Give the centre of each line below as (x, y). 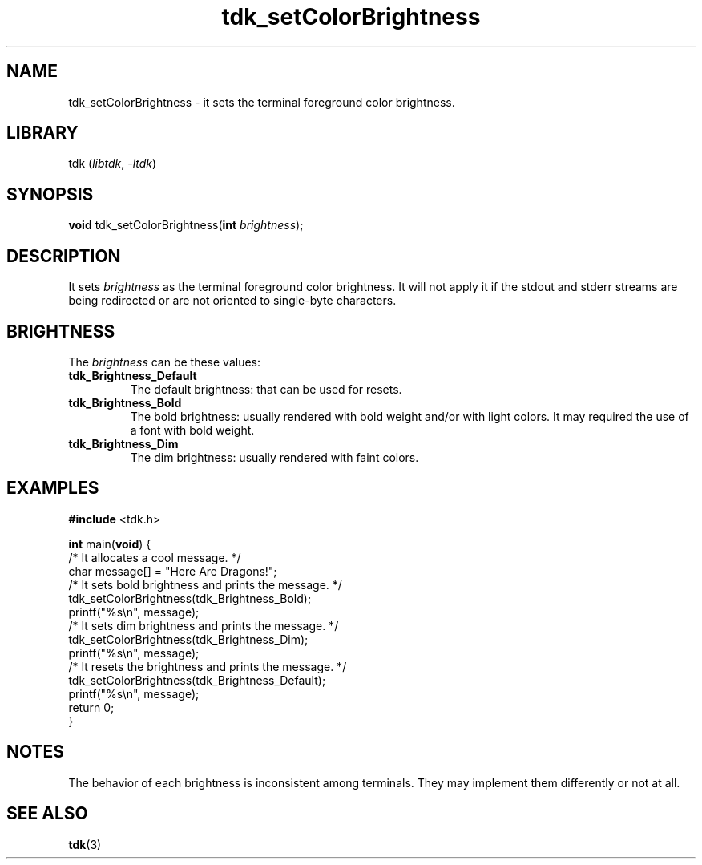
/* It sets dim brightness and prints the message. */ (204, 625)
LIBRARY (42, 133)
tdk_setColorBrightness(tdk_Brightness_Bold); (190, 598)
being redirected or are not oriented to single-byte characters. (232, 301)
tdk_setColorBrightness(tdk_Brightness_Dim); (188, 639)
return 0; (91, 707)
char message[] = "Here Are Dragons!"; (173, 571)
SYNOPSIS (50, 194)
